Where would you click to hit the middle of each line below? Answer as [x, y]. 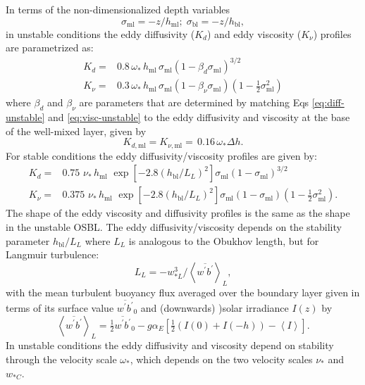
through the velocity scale [61, 359]
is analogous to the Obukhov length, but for [224, 240]
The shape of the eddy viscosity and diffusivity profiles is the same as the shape [178, 213]
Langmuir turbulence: [52, 254]
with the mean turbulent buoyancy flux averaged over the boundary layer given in [183, 292]
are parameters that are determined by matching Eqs [194, 102]
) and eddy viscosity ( [254, 33]
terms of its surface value [60, 307]
